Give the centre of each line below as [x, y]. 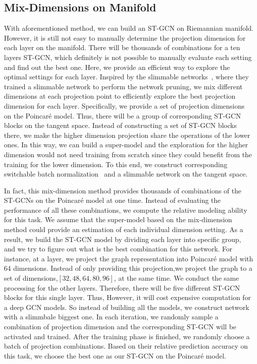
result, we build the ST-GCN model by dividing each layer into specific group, [123, 239]
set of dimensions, [31, 278]
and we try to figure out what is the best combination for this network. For [118, 249]
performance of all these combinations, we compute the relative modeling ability [126, 210]
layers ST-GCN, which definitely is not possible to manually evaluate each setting [128, 57]
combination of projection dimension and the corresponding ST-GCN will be [120, 327]
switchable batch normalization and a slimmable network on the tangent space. [126, 174]
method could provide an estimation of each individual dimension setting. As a [124, 229]
